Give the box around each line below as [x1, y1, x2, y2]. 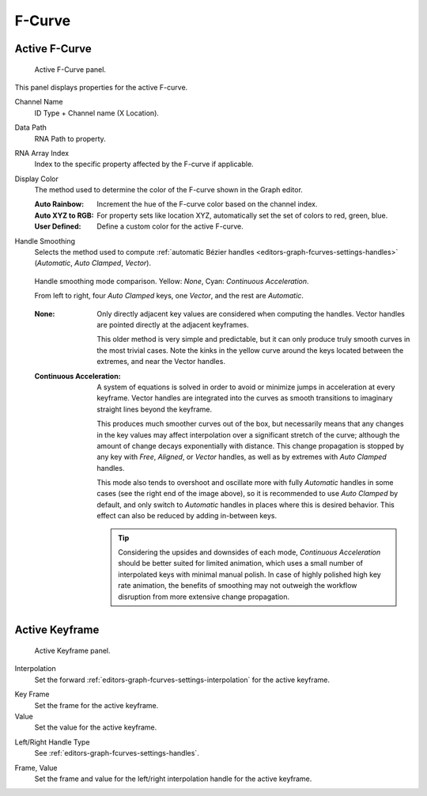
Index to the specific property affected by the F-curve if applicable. [34, 159, 254, 169]
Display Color [14, 174, 59, 184]
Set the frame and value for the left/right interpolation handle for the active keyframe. [34, 774, 312, 783]
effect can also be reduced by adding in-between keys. [96, 511, 278, 521]
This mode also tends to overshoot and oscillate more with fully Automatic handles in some [96, 478, 394, 487]
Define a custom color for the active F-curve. [96, 222, 244, 231]
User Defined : [34, 222, 81, 231]
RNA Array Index [14, 148, 70, 157]
